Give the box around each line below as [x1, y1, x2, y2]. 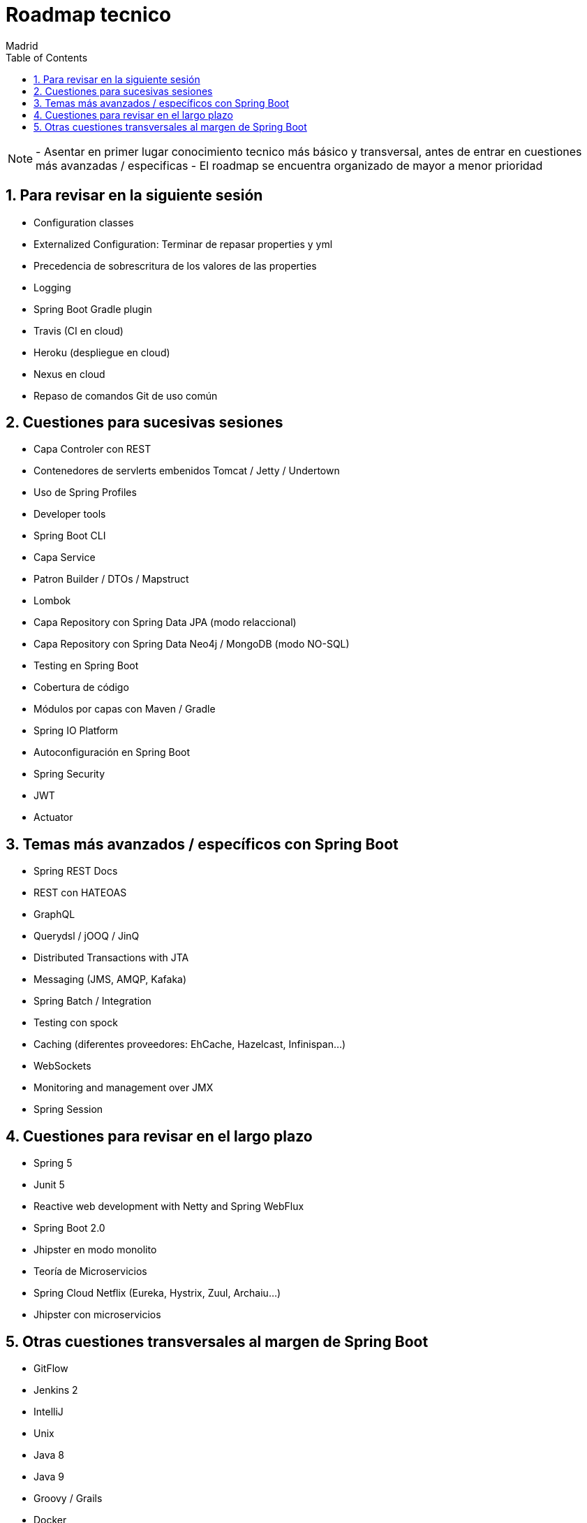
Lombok [34, 595, 71, 607]
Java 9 [34, 1470, 64, 1482]
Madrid [6, 39, 38, 52]
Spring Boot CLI [34, 530, 106, 542]
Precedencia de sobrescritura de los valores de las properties [34, 259, 317, 272]
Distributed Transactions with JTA [34, 952, 189, 964]
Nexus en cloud [34, 367, 105, 380]
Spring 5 [34, 1157, 73, 1169]
